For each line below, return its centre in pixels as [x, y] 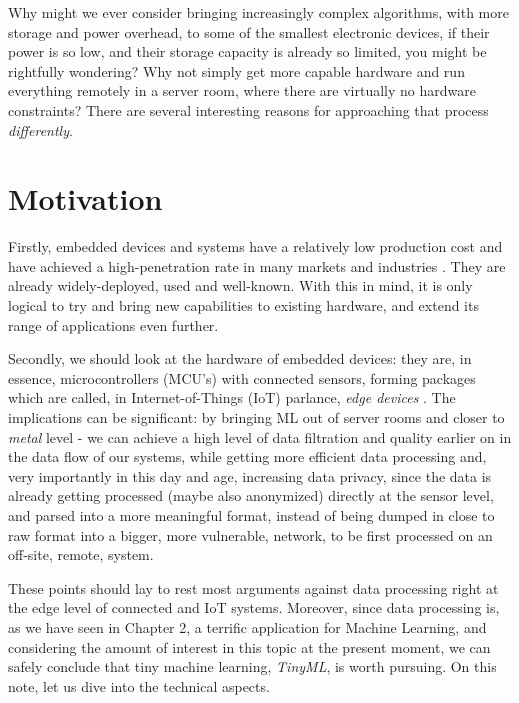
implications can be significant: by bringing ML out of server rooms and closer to [256, 417]
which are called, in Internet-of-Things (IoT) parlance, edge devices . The [232, 397]
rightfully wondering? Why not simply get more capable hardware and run [236, 70]
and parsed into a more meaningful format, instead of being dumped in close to [251, 515]
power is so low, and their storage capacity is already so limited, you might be [247, 51]
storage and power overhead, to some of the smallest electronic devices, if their [249, 31]
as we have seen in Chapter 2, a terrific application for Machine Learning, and [247, 626]
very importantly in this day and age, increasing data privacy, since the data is [250, 475]
